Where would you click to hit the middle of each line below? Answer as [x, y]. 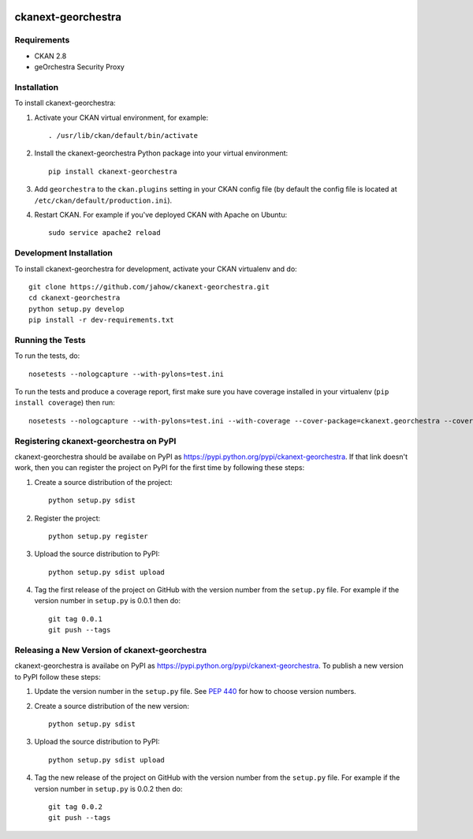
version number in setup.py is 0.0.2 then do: [108, 789]
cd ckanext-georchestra [74, 298]
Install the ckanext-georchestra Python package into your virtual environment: [161, 153]
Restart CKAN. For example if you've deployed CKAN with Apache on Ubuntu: [161, 215]
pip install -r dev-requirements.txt [102, 320]
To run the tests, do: [47, 356]
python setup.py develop [76, 309]
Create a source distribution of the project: [103, 482]
